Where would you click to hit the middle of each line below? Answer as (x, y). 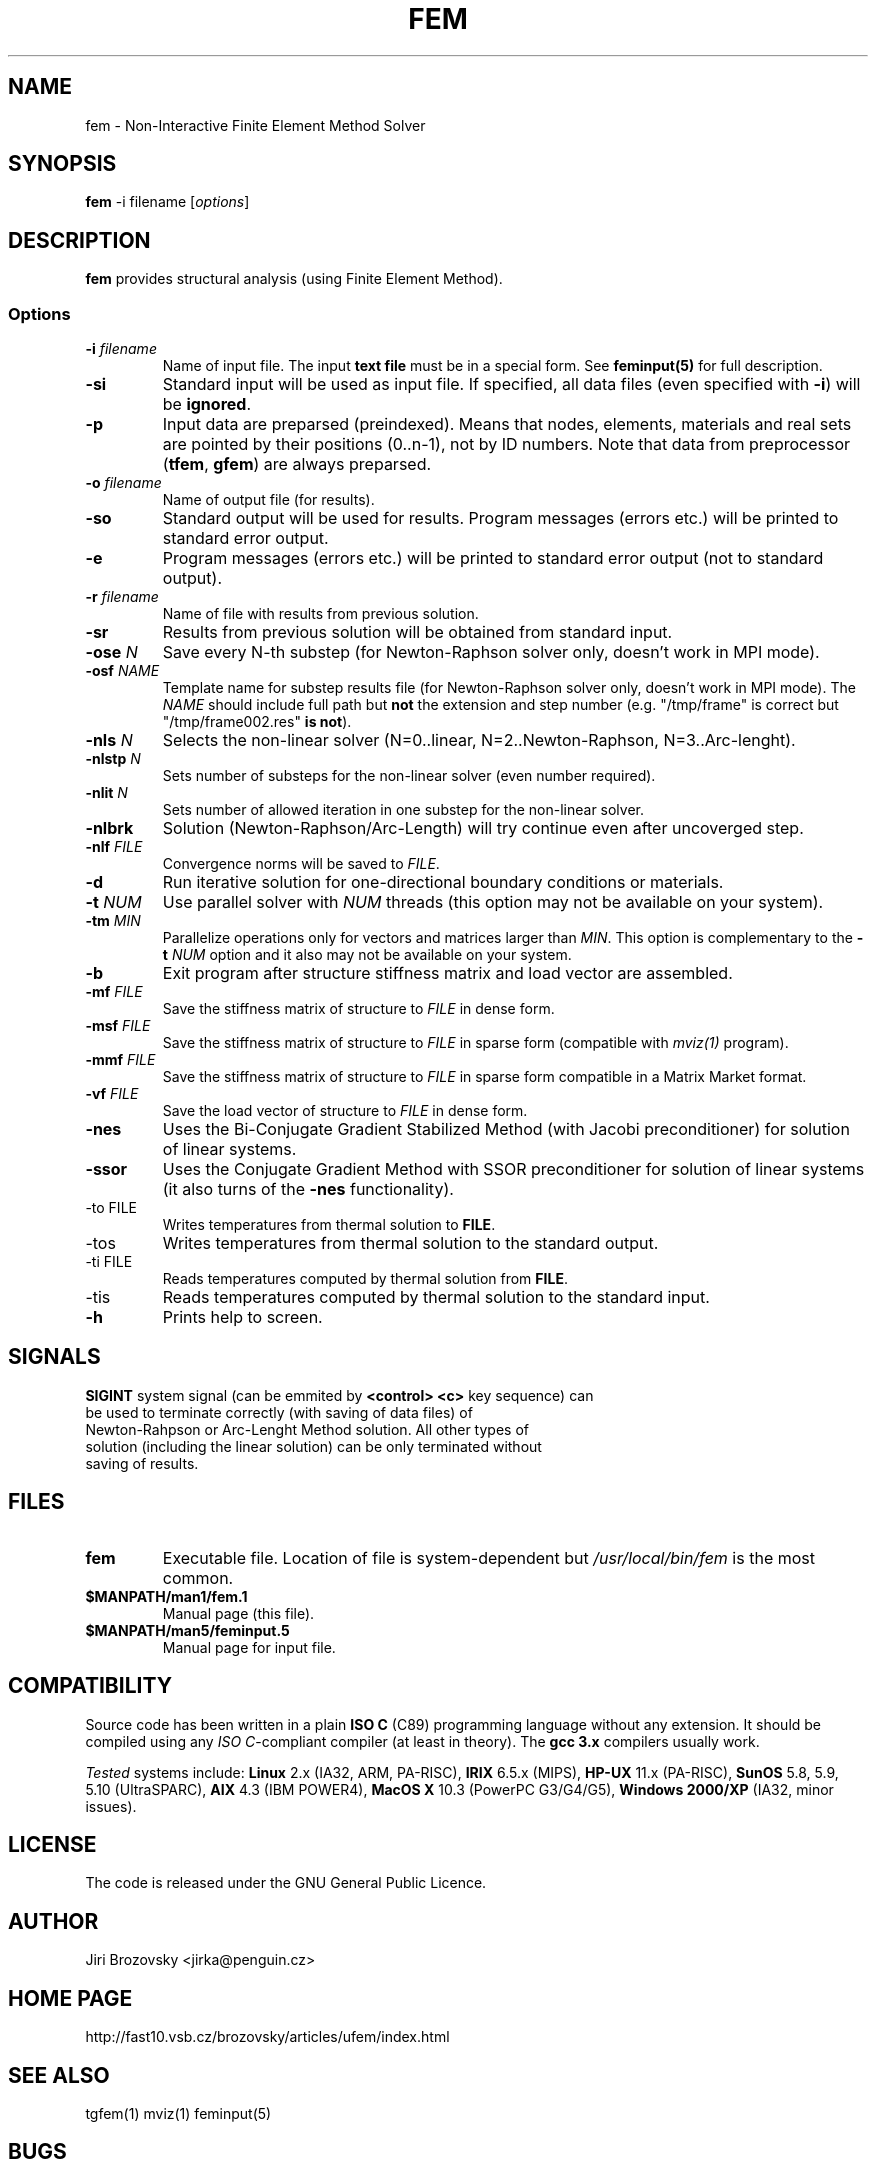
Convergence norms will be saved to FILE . (301, 864)
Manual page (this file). (238, 1613)
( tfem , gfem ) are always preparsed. (297, 464)
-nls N (109, 740)
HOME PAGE (70, 1998)
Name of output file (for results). (268, 500)
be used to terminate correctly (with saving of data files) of (279, 1412)
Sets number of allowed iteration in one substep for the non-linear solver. (403, 810)
